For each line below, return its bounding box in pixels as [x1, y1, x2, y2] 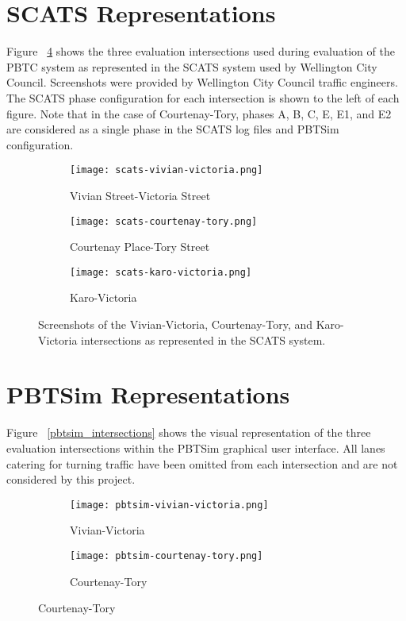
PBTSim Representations [6, 378, 290, 411]
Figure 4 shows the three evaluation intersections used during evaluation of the [6, 43, 395, 60]
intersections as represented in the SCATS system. [81, 331, 326, 348]
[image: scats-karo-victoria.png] [70, 266, 252, 278]
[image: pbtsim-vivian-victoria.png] [70, 499, 269, 511]
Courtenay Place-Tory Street [70, 238, 210, 255]
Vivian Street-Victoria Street [70, 187, 211, 203]
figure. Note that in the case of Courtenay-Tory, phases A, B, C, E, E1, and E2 [6, 105, 392, 121]
